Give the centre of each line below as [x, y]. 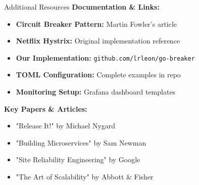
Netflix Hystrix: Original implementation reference [98, 41]
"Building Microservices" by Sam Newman [81, 142]
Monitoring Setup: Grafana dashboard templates [96, 92]
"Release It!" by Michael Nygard [66, 126]
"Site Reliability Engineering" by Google [78, 159]
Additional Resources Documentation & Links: [82, 7]
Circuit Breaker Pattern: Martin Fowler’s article [96, 24]
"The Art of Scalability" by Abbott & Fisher [85, 176]
